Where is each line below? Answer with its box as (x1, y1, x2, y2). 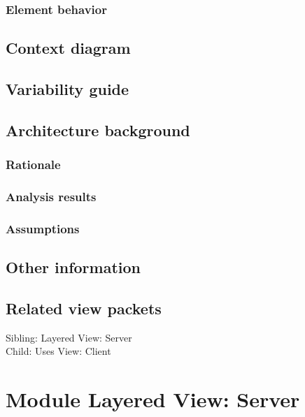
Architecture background (6, 119, 190, 140)
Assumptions (6, 219, 80, 237)
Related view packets (6, 297, 162, 319)
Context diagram (6, 37, 131, 59)
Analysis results (6, 187, 97, 205)
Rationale (6, 156, 61, 173)
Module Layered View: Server (6, 385, 300, 414)
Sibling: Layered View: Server (6, 330, 132, 344)
